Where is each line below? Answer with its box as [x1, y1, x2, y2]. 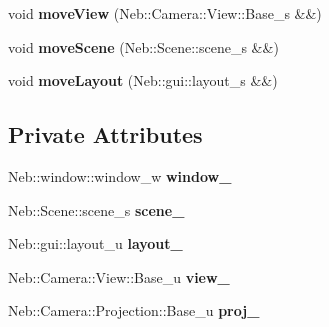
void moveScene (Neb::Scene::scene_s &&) [8, 36, 279, 57]
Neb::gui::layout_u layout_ [8, 233, 183, 254]
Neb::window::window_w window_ [8, 165, 232, 186]
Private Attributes [8, 119, 203, 150]
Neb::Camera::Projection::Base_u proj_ [8, 300, 260, 321]
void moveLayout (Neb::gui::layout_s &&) [8, 70, 278, 91]
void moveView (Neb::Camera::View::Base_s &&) [8, 3, 322, 23]
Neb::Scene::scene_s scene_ [8, 199, 185, 220]
